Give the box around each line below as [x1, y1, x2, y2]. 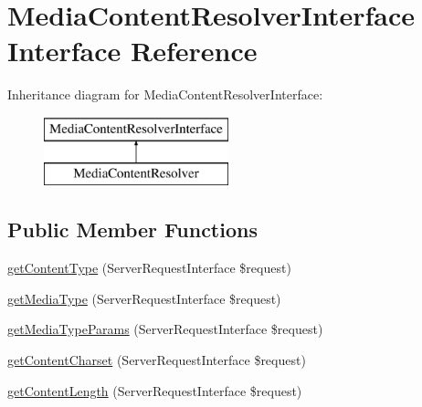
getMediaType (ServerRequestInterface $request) [7, 288, 281, 308]
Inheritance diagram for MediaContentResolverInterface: [7, 85, 323, 104]
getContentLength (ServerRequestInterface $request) [7, 381, 302, 400]
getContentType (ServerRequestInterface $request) [7, 258, 291, 277]
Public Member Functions [7, 215, 258, 244]
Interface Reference [7, 32, 258, 69]
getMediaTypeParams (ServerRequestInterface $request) [7, 319, 323, 339]
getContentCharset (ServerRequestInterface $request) [7, 350, 306, 370]
